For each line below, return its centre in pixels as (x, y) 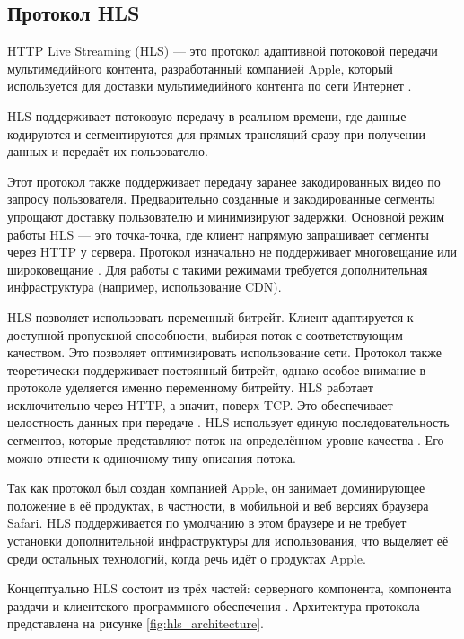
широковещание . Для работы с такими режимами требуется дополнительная (218, 269)
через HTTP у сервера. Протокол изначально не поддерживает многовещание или (232, 252)
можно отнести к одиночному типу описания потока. (152, 457)
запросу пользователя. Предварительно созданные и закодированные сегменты (221, 199)
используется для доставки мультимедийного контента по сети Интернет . (210, 86)
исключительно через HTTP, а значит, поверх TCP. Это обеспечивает (200, 404)
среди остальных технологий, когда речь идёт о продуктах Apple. (187, 558)
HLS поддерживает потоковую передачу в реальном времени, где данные (207, 115)
